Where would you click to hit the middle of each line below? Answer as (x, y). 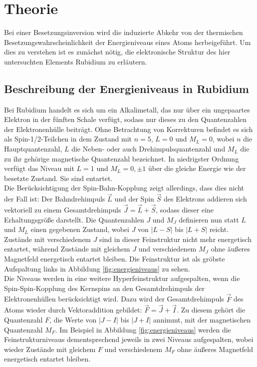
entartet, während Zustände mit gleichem (67, 249)
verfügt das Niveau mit (39, 168)
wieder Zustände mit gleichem (50, 349)
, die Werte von (73, 320)
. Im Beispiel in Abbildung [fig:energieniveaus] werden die (143, 329)
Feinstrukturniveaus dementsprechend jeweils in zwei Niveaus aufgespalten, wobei (129, 339)
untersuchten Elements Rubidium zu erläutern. (76, 61)
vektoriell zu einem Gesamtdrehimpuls (63, 210)
